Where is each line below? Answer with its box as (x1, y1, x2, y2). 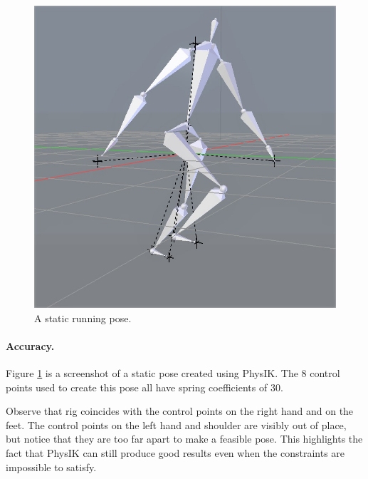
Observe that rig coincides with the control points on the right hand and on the (6, 403, 354, 418)
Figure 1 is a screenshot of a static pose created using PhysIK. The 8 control (6, 365, 340, 380)
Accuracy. (6, 338, 55, 353)
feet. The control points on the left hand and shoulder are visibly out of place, (6, 417, 347, 432)
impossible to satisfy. (6, 459, 97, 474)
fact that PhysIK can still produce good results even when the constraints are (6, 445, 345, 460)
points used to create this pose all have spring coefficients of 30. (6, 379, 283, 394)
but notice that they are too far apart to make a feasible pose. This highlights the (6, 431, 363, 446)
